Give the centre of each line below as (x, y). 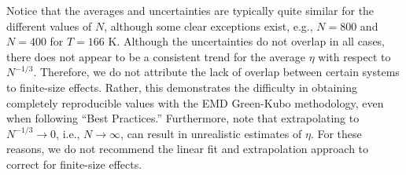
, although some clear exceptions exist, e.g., (209, 26)
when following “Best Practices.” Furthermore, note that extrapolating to (183, 118)
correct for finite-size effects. (74, 164)
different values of (49, 26)
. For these (336, 133)
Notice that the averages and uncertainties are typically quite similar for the (190, 10)
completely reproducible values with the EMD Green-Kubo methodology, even (195, 102)
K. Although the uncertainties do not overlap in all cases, (247, 41)
